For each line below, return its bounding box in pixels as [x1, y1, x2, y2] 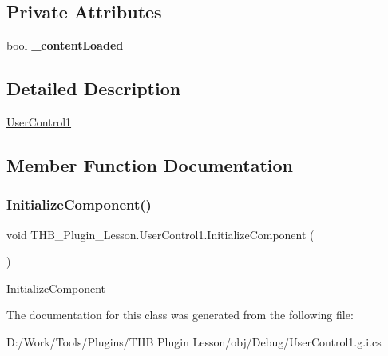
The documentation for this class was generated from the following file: [6, 306, 354, 323]
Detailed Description [6, 76, 181, 101]
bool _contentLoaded [6, 37, 124, 54]
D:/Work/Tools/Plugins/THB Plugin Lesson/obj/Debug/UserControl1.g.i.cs [6, 333, 382, 350]
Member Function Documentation [6, 152, 294, 177]
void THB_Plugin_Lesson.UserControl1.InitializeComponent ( [6, 226, 315, 242]
